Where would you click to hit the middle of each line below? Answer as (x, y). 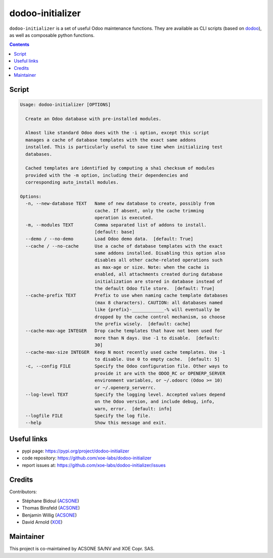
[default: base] (115, 232)
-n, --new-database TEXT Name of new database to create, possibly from (120, 204)
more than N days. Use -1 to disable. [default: (157, 338)
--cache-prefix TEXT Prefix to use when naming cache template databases (127, 295)
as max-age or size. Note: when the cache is (152, 267)
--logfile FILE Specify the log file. (88, 416)
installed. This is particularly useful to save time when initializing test (124, 147)
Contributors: (23, 492)
